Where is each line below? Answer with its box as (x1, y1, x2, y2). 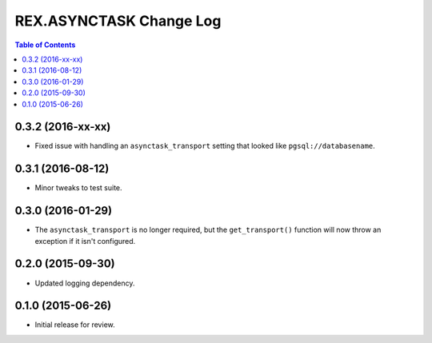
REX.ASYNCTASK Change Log (14, 12, 222, 30)
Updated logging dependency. (34, 278, 135, 288)
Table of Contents (14, 40, 76, 50)
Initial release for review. (34, 320, 115, 329)
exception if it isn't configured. (34, 236, 136, 245)
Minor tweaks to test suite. (34, 183, 123, 193)
